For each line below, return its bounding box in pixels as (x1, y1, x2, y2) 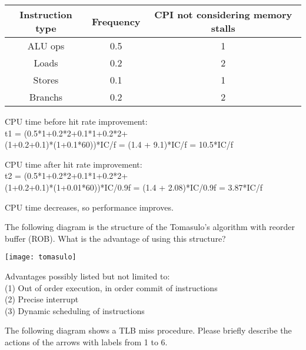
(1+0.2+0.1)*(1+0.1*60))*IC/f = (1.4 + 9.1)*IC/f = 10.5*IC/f (5, 138, 234, 151)
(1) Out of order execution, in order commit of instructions (5, 281, 218, 294)
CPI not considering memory (154, 8, 292, 21)
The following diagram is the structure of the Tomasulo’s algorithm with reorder (5, 221, 295, 233)
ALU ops (27, 39, 65, 52)
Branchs (29, 90, 63, 104)
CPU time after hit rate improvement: (5, 158, 142, 170)
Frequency (92, 14, 141, 28)
